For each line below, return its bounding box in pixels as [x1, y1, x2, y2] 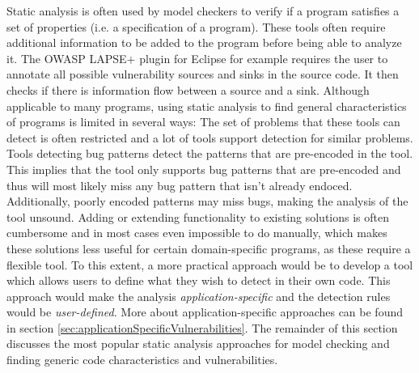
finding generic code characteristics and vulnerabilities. [6, 351, 278, 368]
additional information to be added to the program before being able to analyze [6, 34, 402, 51]
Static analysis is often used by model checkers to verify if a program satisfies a [6, 2, 400, 19]
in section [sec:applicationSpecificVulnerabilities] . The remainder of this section [6, 319, 398, 336]
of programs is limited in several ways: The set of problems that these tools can [6, 113, 400, 130]
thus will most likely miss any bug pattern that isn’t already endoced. [6, 176, 353, 193]
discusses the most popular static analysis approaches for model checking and [6, 335, 390, 352]
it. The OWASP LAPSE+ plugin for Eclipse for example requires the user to [6, 49, 388, 66]
